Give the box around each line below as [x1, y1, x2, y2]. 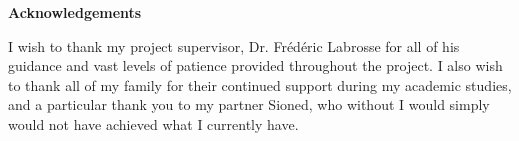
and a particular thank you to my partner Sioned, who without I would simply [8, 94, 490, 115]
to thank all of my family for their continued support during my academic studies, [8, 74, 512, 95]
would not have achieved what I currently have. [8, 113, 299, 134]
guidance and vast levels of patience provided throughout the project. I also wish [8, 55, 503, 76]
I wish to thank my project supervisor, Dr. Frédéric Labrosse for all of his [8, 35, 460, 56]
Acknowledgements [8, 2, 142, 22]
